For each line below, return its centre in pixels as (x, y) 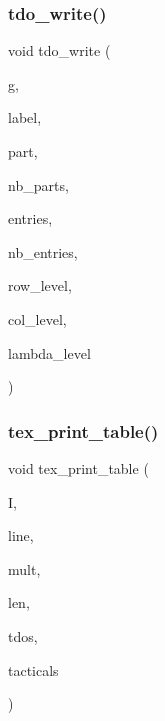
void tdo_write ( (59, 50)
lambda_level (49, 352)
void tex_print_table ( (78, 467)
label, (25, 117)
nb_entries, (43, 251)
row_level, (40, 285)
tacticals (33, 669)
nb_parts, (38, 184)
